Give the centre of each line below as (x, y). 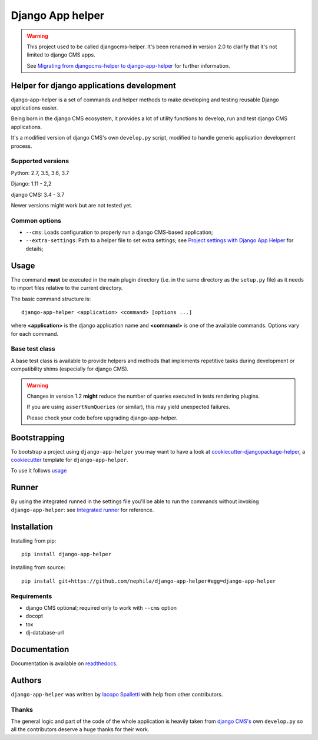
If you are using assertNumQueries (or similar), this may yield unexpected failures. (129, 407)
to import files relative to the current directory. (67, 288)
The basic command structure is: (51, 299)
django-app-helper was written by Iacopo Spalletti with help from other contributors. (117, 694)
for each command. (35, 333)
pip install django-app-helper (67, 554)
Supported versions (40, 161)
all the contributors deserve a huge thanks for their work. (80, 729)
